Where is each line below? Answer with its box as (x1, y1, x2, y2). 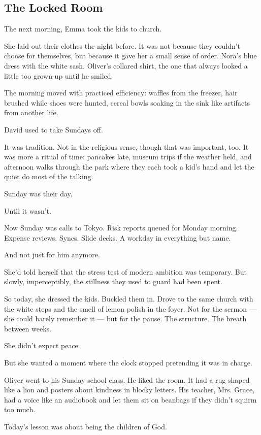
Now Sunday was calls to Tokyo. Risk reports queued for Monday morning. (4, 222, 238, 233)
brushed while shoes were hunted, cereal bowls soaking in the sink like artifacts (4, 97, 250, 108)
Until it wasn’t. (4, 205, 52, 216)
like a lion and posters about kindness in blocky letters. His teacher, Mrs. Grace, (4, 384, 255, 395)
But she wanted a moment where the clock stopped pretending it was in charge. (4, 357, 252, 368)
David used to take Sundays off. (4, 124, 103, 135)
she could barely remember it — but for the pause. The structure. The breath (4, 313, 247, 324)
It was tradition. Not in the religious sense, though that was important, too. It (4, 141, 249, 152)
